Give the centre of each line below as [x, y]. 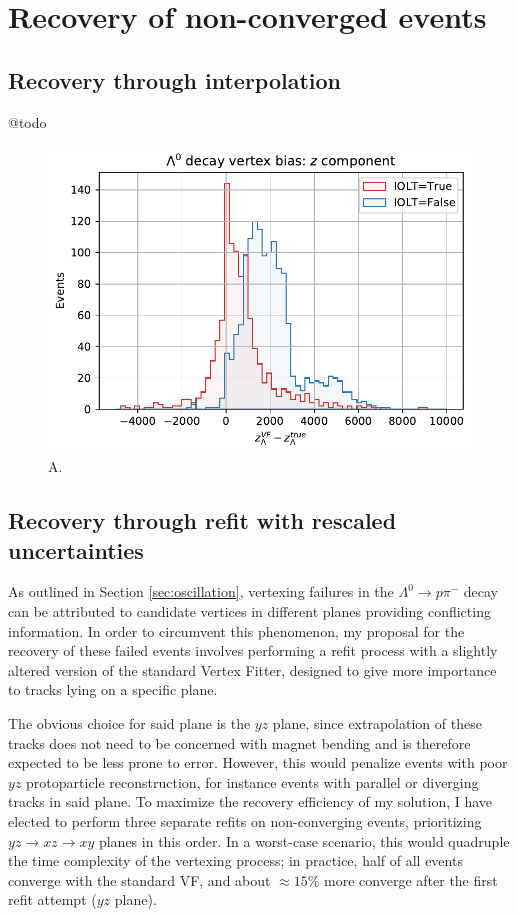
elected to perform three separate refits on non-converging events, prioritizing [245, 820]
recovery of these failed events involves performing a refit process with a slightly [253, 650]
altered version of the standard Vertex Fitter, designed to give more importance [252, 669]
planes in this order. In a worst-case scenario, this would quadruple [304, 840]
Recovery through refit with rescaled [202, 520]
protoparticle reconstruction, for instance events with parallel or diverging [252, 781]
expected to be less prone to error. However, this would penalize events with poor [258, 762]
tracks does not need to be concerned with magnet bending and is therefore [239, 742]
